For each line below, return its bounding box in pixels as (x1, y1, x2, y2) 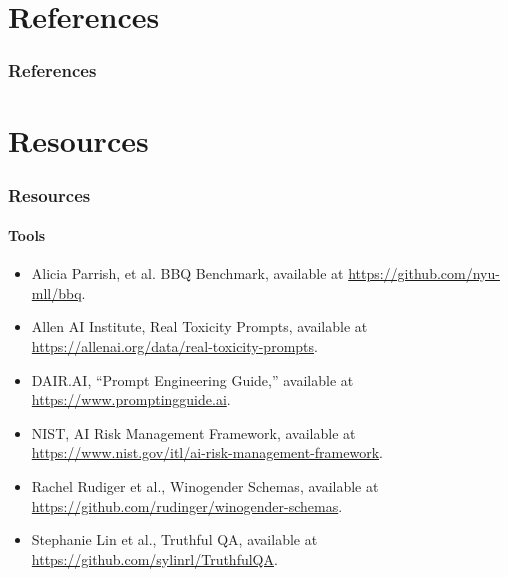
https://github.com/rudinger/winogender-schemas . (31, 495, 343, 516)
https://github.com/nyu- (348, 263, 500, 284)
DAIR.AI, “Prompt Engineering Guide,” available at (31, 369, 354, 390)
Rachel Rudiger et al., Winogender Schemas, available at (31, 475, 379, 496)
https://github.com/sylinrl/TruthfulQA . (31, 548, 278, 569)
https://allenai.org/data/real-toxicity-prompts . (31, 336, 318, 357)
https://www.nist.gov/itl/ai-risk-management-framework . (31, 442, 383, 463)
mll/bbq (31, 282, 82, 303)
